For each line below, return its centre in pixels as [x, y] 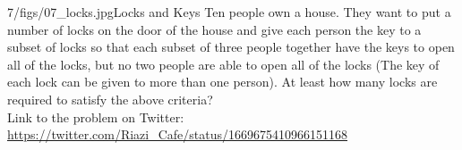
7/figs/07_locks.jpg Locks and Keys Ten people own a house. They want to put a [229, 12]
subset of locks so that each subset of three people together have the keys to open [231, 47]
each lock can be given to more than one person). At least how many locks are [222, 82]
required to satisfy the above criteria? [110, 99]
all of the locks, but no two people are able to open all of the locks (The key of [223, 64]
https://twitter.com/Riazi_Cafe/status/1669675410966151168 [178, 134]
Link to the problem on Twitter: [96, 117]
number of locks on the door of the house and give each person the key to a [214, 29]
